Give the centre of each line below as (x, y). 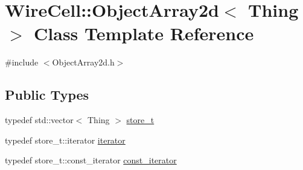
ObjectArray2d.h (83, 62)
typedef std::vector (39, 120)
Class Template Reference (144, 33)
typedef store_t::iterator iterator (65, 140)
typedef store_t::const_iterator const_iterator (91, 160)
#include (22, 62)
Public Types (47, 95)
